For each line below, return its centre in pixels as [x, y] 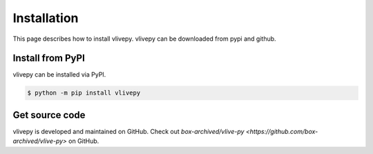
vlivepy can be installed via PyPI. [59, 75]
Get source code [49, 115]
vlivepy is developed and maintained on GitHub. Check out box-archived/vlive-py [128, 131]
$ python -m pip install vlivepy [84, 93]
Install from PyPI [49, 58]
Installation [46, 18]
